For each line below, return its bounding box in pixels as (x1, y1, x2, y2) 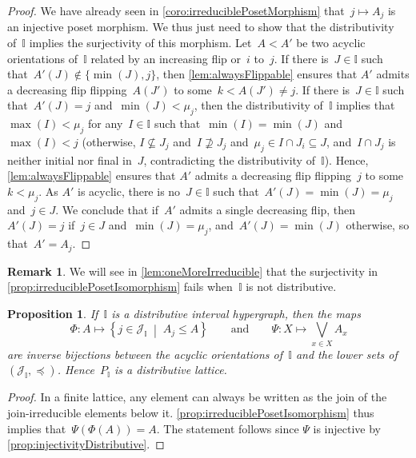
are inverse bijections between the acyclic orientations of (7, 345, 283, 362)
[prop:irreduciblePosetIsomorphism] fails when (7, 278, 233, 295)
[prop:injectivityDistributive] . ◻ (7, 436, 165, 452)
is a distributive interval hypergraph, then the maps (111, 305, 361, 321)
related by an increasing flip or (90, 50, 242, 66)
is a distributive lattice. (114, 361, 227, 378)
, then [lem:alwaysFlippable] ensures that (156, 66, 358, 82)
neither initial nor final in (7, 151, 132, 168)
